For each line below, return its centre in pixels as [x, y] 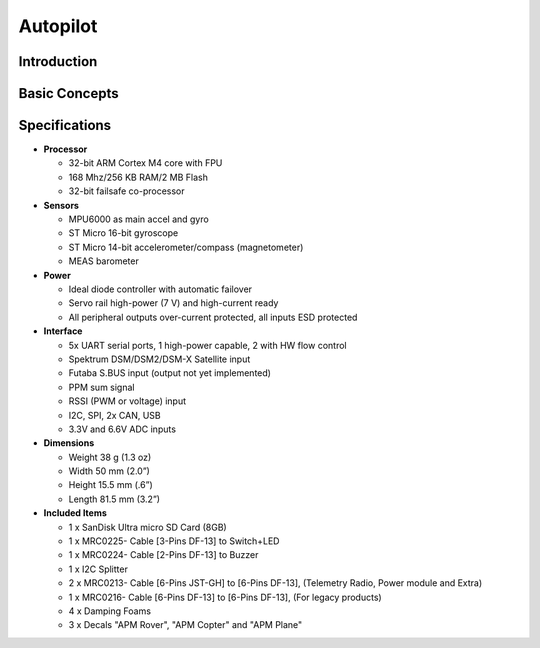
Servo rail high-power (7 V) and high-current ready [173, 303]
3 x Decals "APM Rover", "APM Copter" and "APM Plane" [185, 625]
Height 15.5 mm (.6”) [111, 485]
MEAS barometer [103, 261]
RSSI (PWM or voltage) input [127, 401]
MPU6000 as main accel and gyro [138, 219]
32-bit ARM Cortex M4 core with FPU [145, 163]
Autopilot [58, 26]
